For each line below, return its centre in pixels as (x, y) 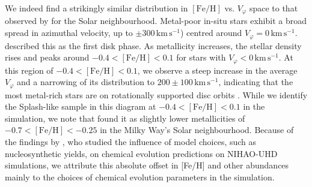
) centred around (211, 33)
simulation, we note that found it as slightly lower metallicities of (125, 118)
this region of (29, 70)
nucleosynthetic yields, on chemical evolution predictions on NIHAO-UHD (141, 153)
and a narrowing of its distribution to (86, 82)
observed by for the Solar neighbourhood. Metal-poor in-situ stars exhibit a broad (156, 21)
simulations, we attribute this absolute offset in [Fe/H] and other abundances (147, 165)
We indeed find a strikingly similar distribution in (96, 8)
